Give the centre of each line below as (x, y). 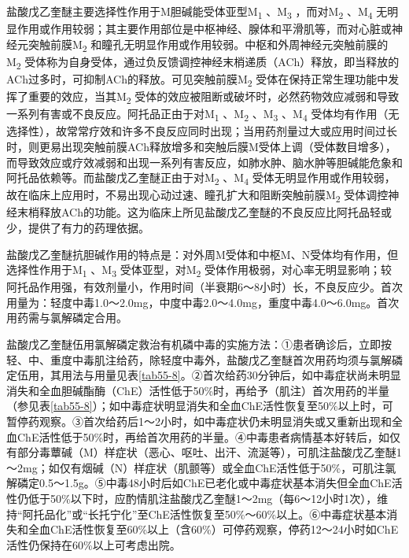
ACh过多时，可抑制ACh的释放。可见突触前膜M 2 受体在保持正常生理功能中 (197, 79)
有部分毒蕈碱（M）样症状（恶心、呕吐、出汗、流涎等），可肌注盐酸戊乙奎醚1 (204, 452)
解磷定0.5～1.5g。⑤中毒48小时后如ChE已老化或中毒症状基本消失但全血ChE (199, 483)
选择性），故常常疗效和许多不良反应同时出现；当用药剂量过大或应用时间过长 (202, 131)
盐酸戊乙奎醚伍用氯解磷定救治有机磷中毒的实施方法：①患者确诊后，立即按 (199, 344)
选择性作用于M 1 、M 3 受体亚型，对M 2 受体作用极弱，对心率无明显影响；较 (199, 270)
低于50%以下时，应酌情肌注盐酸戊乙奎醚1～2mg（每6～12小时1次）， (203, 498)
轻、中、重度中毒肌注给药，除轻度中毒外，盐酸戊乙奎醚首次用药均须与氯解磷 (204, 359)
